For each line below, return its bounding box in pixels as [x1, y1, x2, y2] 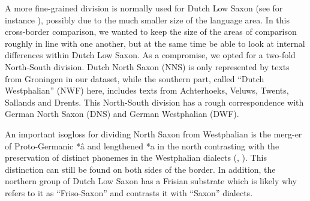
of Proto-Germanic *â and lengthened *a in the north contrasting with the [5, 139, 279, 152]
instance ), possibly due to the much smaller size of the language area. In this [5, 13, 290, 26]
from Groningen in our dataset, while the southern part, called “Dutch [5, 72, 264, 85]
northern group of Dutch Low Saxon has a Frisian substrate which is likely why [5, 175, 297, 187]
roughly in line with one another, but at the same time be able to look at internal [5, 37, 305, 49]
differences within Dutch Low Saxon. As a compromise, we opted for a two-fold [5, 49, 296, 61]
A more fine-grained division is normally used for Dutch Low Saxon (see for [5, 2, 283, 14]
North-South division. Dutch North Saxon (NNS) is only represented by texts [5, 60, 290, 73]
